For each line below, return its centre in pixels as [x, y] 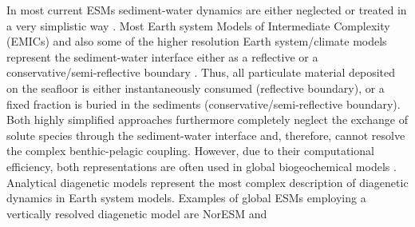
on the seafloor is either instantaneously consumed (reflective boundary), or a [196, 88]
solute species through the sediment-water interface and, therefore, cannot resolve [206, 135]
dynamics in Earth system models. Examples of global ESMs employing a [186, 198]
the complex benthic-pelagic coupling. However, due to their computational [190, 151]
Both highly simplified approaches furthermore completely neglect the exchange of [207, 119]
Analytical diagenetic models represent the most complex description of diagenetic [207, 182]
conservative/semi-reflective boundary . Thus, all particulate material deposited [201, 72]
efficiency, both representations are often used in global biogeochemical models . [202, 166]
